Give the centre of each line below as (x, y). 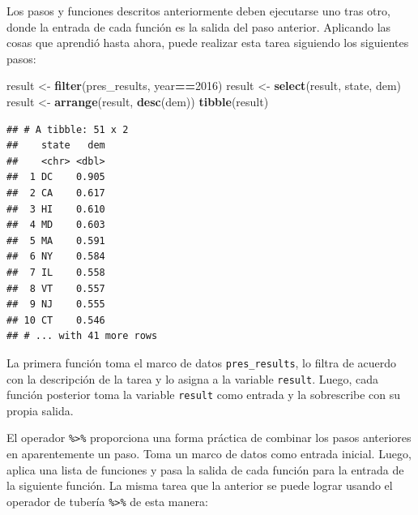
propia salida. (40, 410)
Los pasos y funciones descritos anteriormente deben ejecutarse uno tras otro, (198, 11)
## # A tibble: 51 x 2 (68, 129)
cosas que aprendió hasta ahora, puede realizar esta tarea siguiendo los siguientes (208, 43)
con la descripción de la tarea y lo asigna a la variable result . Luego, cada (193, 378)
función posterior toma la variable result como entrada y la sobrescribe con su (204, 395)
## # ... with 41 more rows (82, 336)
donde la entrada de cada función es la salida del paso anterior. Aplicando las (199, 26)
